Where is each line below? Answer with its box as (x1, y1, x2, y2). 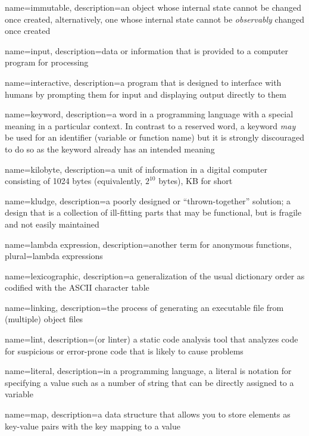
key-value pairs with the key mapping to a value (5, 419, 180, 432)
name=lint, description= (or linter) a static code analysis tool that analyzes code (5, 333, 298, 345)
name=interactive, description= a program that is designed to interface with (5, 76, 282, 88)
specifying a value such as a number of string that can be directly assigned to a (5, 376, 294, 388)
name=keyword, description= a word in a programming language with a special (5, 108, 294, 120)
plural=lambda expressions (5, 250, 103, 262)
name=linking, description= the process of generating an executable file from (5, 301, 284, 313)
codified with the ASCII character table (5, 281, 149, 294)
